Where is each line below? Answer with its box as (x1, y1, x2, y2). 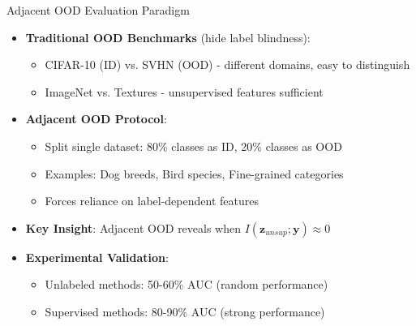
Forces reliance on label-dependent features (45, 192, 259, 209)
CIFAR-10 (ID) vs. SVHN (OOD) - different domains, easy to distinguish (45, 56, 410, 73)
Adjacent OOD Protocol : (25, 110, 167, 127)
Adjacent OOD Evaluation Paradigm (6, 2, 190, 18)
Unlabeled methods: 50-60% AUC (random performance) (45, 276, 328, 293)
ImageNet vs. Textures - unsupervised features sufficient (45, 83, 324, 100)
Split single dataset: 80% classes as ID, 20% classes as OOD (45, 137, 342, 154)
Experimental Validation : (25, 248, 169, 265)
